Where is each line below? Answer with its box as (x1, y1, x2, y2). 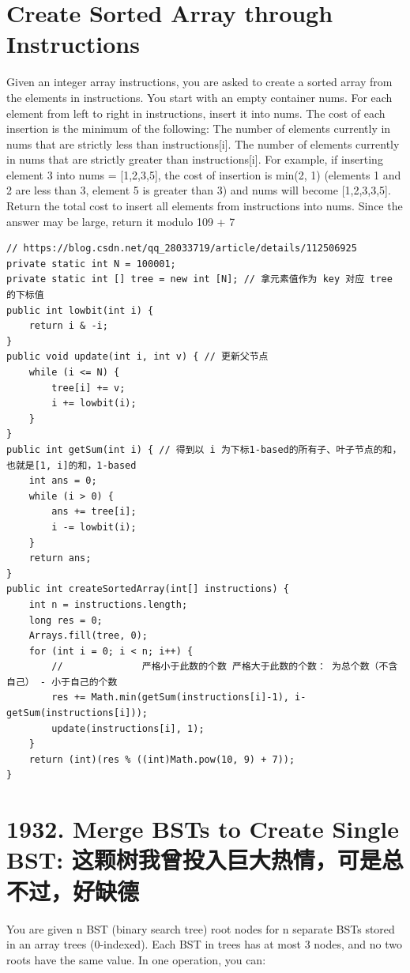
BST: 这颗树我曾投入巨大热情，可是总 (6, 843, 404, 876)
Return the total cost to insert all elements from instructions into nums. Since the (6, 198, 403, 214)
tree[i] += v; (51, 382, 126, 394)
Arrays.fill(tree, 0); (28, 630, 148, 642)
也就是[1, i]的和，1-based (6, 459, 137, 471)
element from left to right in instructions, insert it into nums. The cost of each (6, 104, 386, 121)
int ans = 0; (28, 475, 97, 487)
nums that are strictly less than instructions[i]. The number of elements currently (6, 135, 400, 152)
